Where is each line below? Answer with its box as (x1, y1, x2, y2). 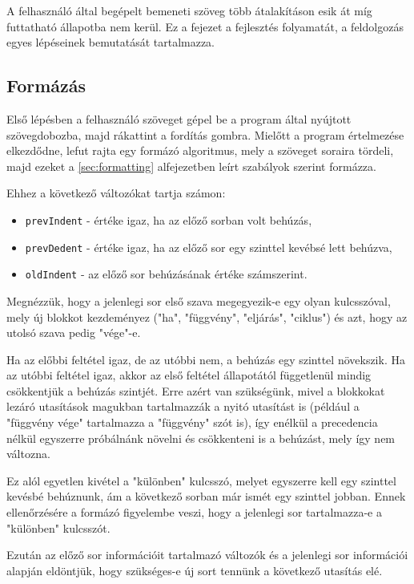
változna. (6, 445, 50, 462)
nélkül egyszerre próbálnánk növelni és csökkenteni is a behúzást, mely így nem (6, 429, 396, 446)
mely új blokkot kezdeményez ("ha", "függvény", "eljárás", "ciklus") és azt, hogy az (6, 308, 408, 325)
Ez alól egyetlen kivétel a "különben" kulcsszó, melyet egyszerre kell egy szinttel (6, 472, 396, 489)
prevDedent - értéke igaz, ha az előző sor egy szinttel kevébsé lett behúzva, (25, 238, 392, 255)
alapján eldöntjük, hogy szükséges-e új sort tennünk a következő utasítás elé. (6, 562, 383, 578)
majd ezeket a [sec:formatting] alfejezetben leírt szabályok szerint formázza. (6, 157, 376, 174)
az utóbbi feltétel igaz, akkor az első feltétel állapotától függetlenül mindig (6, 367, 372, 383)
